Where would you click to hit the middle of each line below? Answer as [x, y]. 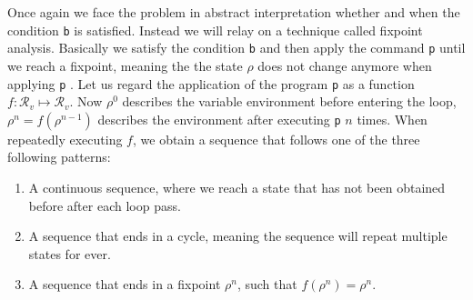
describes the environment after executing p [219, 119]
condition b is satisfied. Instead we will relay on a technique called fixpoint [215, 30]
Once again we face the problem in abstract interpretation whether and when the [234, 12]
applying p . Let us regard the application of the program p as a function [211, 83]
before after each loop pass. [105, 205]
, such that [267, 284]
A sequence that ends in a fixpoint [125, 284]
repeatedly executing [65, 139]
